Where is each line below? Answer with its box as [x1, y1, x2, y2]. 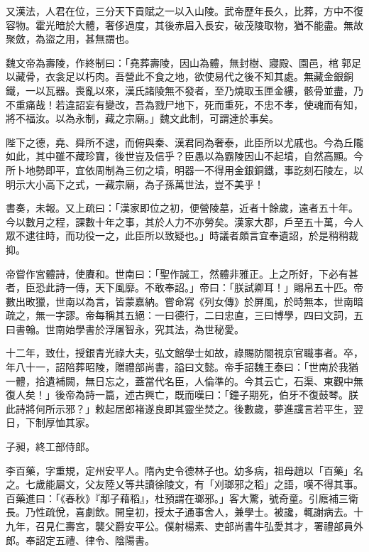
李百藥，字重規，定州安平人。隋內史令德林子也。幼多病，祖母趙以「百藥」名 [6, 462, 363, 477]
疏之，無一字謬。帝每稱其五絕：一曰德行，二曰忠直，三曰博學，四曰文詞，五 [6, 308, 363, 323]
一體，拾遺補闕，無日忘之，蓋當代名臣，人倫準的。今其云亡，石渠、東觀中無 [6, 373, 363, 388]
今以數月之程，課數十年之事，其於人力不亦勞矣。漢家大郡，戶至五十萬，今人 [6, 214, 363, 229]
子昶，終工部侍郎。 [6, 439, 95, 454]
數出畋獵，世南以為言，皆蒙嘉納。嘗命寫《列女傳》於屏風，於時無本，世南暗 [6, 293, 363, 308]
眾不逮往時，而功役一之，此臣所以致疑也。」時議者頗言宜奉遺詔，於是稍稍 [6, 228, 348, 243]
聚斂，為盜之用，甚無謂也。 [6, 31, 135, 46]
